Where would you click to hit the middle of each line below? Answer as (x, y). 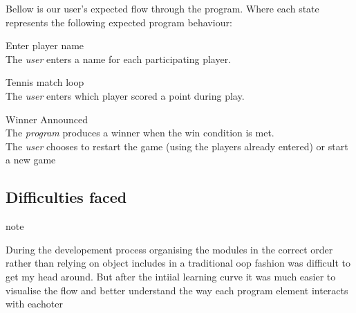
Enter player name (45, 45)
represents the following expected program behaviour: (119, 22)
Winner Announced (47, 119)
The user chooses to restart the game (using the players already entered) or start (177, 146)
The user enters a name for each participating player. (119, 59)
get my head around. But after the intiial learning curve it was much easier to (171, 276)
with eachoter (34, 304)
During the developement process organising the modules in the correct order (169, 249)
